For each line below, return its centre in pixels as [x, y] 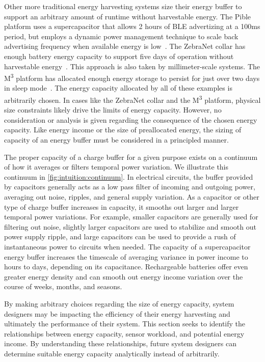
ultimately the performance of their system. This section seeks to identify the [125, 324]
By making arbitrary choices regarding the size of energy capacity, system [119, 303]
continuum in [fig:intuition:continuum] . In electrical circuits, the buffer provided [129, 176]
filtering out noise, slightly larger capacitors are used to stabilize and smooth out [130, 226]
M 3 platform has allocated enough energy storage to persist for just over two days [132, 77]
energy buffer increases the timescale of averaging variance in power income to [126, 256]
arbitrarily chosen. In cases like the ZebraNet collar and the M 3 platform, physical [132, 99]
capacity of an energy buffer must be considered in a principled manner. [116, 140]
